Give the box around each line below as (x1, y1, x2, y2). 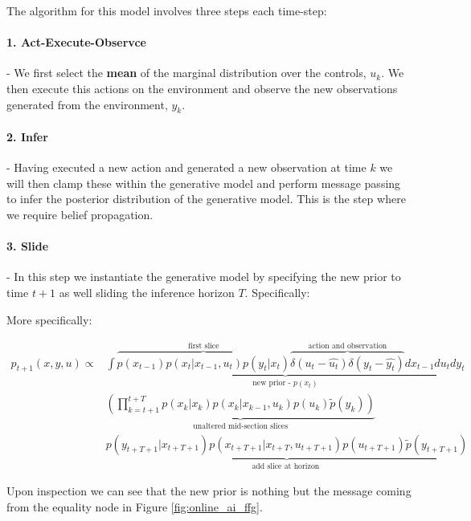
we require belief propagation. (6, 206, 154, 222)
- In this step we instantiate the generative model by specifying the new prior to (6, 268, 401, 285)
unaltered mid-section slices (193, 422, 289, 430)
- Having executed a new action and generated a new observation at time (6, 159, 367, 176)
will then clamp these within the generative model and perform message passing (6, 174, 401, 191)
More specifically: (6, 311, 92, 328)
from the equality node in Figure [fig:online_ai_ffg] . (6, 498, 263, 515)
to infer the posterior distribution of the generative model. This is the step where (6, 190, 406, 207)
